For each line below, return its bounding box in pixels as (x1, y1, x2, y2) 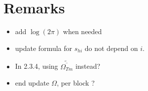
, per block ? (57, 78, 95, 88)
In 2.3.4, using (15, 61, 58, 71)
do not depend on (84, 43, 138, 53)
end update (15, 78, 49, 88)
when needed (63, 26, 102, 37)
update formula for (15, 43, 73, 53)
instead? (75, 61, 101, 71)
